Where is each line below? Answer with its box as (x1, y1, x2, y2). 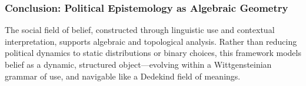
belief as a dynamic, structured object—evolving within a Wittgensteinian (5, 58, 272, 70)
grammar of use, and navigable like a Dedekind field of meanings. (5, 70, 241, 82)
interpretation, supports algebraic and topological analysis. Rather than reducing (5, 35, 297, 47)
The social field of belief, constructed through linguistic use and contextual (5, 24, 275, 36)
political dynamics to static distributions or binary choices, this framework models (5, 47, 301, 59)
